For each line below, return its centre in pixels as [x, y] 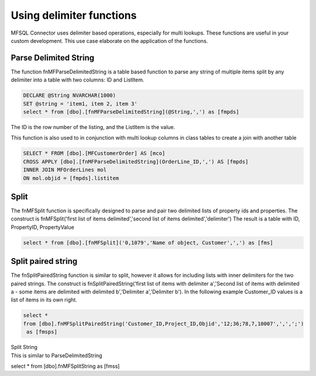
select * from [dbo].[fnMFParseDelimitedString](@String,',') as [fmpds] [131, 112]
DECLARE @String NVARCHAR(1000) [70, 96]
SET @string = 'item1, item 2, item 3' [80, 104]
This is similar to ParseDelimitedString [56, 355]
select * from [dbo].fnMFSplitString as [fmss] [65, 366]
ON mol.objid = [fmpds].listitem [71, 178]
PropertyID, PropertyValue [42, 227]
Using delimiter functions [74, 15]
